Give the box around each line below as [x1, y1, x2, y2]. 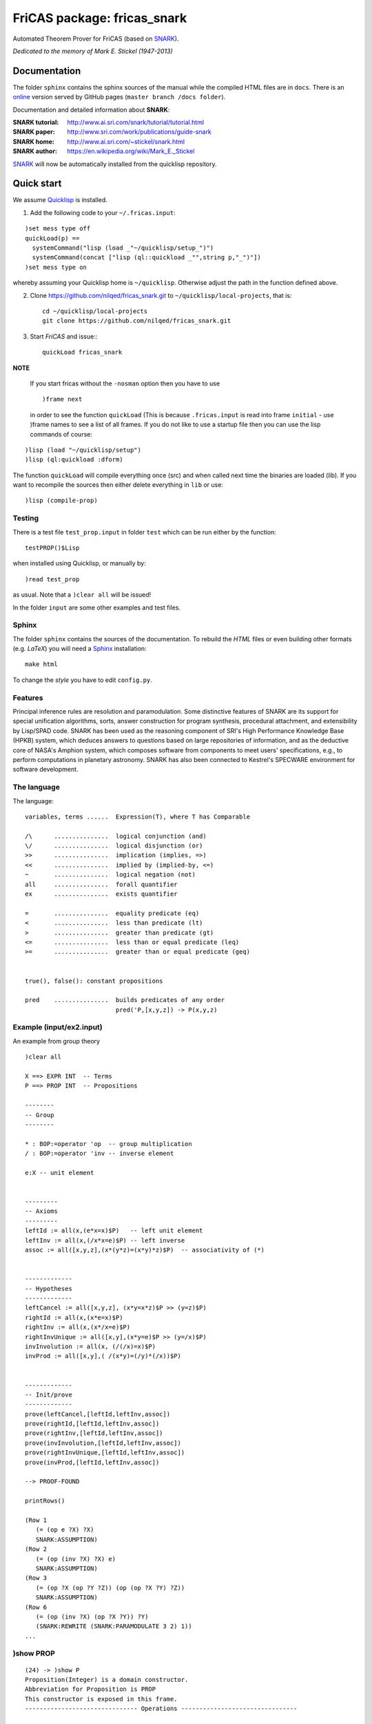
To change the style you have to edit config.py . [12, 676, 153, 684]
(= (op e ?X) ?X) [35, 1526, 94, 1534]
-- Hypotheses [25, 1285, 72, 1292]
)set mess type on [25, 263, 87, 271]
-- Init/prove [25, 1390, 72, 1399]
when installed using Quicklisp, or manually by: [12, 559, 146, 568]
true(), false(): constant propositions [25, 976, 163, 985]
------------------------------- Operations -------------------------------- [25, 1705, 298, 1713]
